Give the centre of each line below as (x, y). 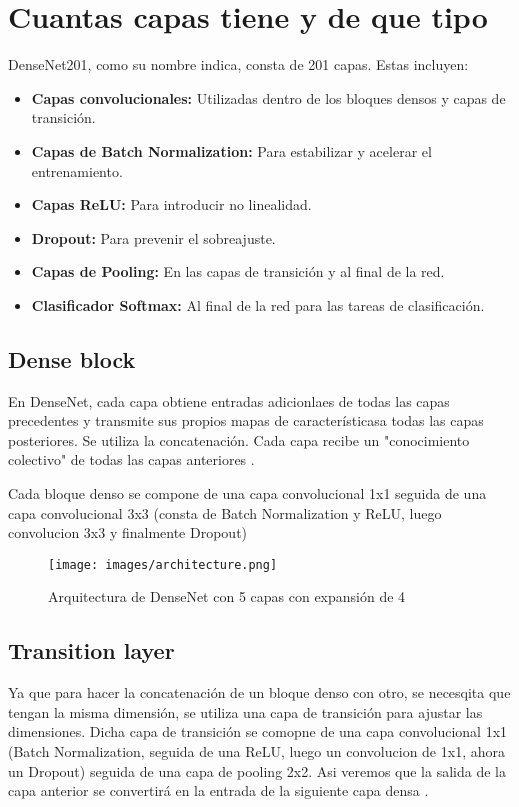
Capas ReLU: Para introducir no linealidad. (171, 204)
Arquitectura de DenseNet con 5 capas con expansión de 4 (227, 596)
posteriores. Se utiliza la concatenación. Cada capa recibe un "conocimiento (239, 439)
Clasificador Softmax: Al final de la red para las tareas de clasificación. (258, 304)
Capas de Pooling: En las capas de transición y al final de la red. (238, 271)
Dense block (72, 358)
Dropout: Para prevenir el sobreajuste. (153, 237)
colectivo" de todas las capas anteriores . (131, 459)
